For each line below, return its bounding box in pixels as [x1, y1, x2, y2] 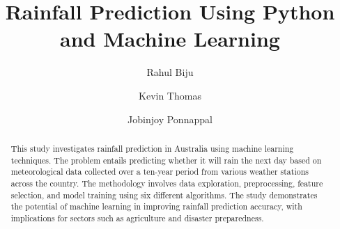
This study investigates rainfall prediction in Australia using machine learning [10, 142, 294, 154]
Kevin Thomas [139, 88, 201, 102]
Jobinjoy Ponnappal [127, 111, 212, 126]
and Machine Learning [60, 24, 280, 53]
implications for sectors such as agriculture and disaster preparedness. [10, 212, 264, 223]
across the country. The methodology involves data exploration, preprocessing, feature [10, 177, 323, 189]
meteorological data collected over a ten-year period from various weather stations [10, 166, 309, 177]
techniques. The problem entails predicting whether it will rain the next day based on [10, 154, 322, 166]
